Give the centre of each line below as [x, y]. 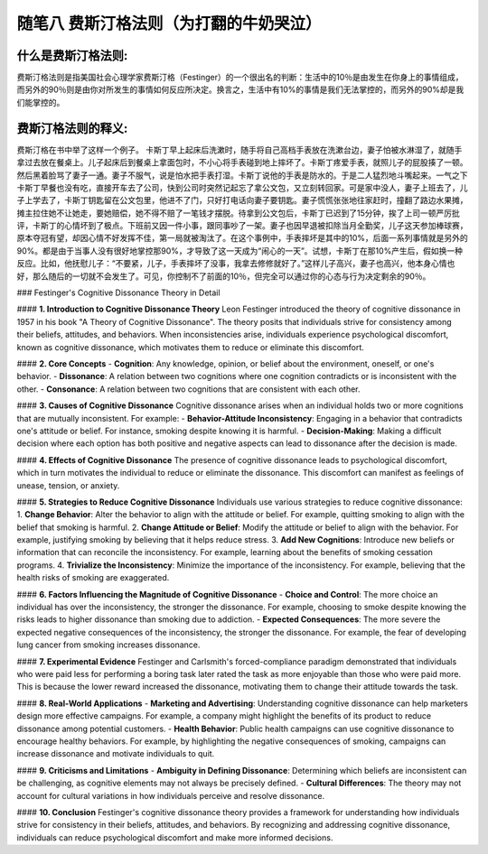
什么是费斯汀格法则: [72, 56]
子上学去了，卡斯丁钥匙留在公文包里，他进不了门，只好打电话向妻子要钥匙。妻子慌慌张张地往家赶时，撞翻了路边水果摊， [242, 200]
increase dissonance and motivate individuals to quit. [116, 754]
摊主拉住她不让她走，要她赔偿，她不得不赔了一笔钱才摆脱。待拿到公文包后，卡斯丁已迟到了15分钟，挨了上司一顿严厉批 [238, 213]
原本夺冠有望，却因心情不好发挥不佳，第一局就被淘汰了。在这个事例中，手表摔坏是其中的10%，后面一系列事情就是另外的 [243, 238]
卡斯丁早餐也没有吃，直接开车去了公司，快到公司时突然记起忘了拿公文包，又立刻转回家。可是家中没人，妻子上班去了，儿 [242, 187]
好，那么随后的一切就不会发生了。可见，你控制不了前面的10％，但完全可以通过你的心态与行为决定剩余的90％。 [224, 276]
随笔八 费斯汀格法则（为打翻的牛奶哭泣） [169, 23]
